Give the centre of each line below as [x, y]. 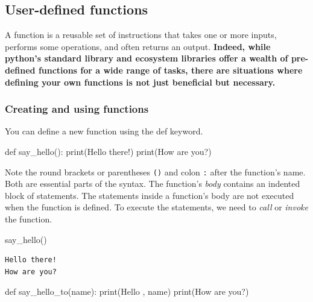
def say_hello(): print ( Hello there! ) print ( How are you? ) [108, 151]
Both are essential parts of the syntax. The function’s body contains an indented [153, 184]
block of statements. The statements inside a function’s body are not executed [150, 195]
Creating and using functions [77, 109]
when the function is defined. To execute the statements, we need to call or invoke [156, 207]
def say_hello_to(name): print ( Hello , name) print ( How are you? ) [127, 291]
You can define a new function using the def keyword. [104, 131]
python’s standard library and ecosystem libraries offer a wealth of [147, 58]
